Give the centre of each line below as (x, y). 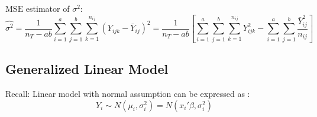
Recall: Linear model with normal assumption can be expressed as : (128, 94)
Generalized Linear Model (87, 69)
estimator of (48, 8)
